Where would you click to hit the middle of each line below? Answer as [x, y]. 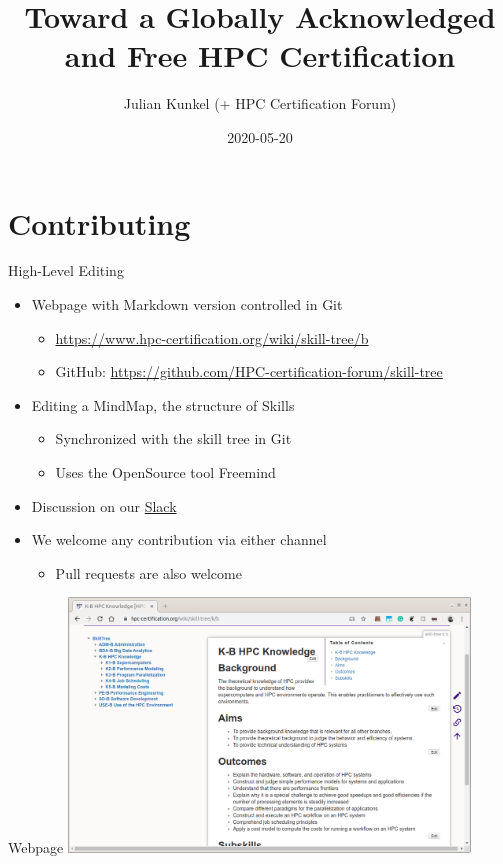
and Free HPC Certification [260, 55]
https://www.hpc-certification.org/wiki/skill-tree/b [212, 337]
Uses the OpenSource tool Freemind [165, 472]
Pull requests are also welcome [148, 572]
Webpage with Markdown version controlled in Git [187, 304]
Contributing [99, 222]
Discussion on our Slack [104, 505]
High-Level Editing [66, 270]
